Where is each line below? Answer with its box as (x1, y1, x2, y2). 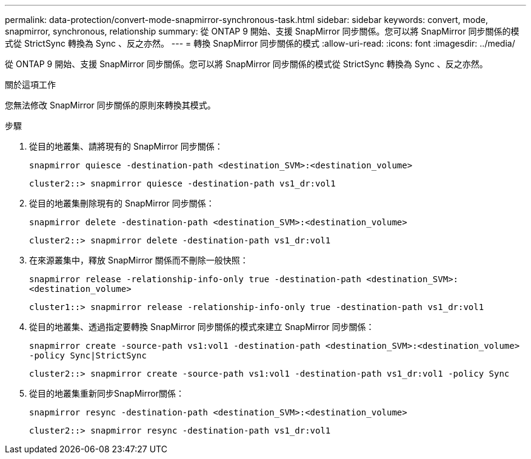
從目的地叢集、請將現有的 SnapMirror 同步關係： (29, 141, 223, 151)
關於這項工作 (5, 79, 56, 90)
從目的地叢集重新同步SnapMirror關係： (29, 388, 184, 398)
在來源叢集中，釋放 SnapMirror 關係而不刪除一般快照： (29, 255, 249, 265)
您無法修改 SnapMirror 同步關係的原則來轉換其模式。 (5, 100, 216, 110)
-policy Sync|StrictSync (29, 351, 147, 360)
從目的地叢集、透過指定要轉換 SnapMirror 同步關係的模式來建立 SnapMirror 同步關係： (29, 322, 375, 332)
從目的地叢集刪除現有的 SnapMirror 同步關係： (29, 198, 215, 208)
